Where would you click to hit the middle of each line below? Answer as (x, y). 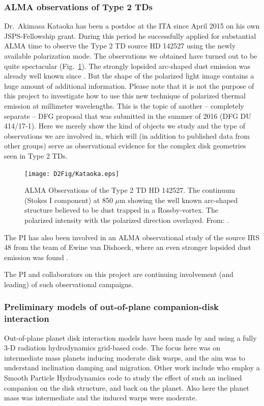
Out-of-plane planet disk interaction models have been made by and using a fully (130, 337)
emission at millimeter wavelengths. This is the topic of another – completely (124, 105)
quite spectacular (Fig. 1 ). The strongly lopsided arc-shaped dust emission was (127, 66)
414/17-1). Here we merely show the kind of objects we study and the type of (125, 126)
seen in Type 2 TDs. (36, 155)
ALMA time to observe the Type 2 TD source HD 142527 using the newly (120, 46)
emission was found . (36, 257)
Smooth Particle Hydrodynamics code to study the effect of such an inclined (123, 378)
